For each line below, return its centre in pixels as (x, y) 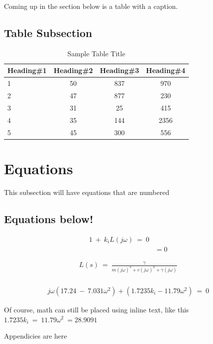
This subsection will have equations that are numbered (87, 192)
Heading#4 (166, 70)
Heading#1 (27, 70)
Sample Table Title (96, 53)
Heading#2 (73, 70)
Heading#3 (120, 70)
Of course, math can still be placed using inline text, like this (96, 309)
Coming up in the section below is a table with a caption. (91, 6)
